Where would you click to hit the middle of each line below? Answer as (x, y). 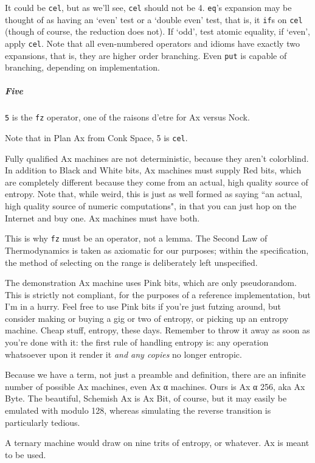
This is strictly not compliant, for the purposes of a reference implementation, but (158, 294)
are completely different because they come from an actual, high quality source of (157, 182)
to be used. (26, 454)
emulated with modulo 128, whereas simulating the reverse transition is (138, 410)
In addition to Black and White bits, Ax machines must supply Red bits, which (153, 170)
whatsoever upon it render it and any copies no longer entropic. (123, 354)
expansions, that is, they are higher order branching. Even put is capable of (146, 55)
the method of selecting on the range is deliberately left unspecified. (131, 262)
